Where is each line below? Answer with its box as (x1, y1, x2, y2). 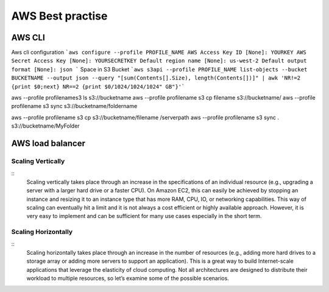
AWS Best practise (11, 9, 108, 23)
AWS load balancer (11, 138, 85, 148)
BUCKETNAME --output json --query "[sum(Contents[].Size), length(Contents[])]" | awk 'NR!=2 (11, 75, 301, 82)
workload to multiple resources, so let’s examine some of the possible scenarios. (26, 275, 230, 282)
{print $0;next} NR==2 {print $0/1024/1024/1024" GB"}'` (11, 83, 185, 90)
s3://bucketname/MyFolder (11, 122, 80, 130)
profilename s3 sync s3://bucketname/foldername (11, 103, 138, 110)
